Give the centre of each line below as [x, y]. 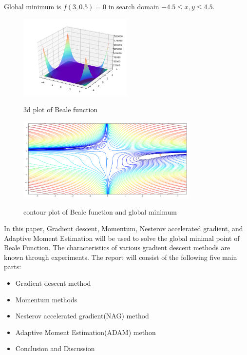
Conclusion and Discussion [55, 348]
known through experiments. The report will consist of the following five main [121, 257]
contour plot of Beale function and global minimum [100, 212]
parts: [13, 266]
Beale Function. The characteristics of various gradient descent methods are [117, 247]
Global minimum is [33, 6]
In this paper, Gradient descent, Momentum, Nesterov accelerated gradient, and [123, 228]
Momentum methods [46, 299]
